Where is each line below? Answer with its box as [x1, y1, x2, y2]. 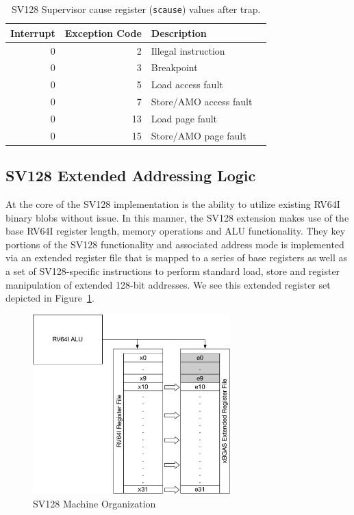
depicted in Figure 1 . [5, 291, 94, 305]
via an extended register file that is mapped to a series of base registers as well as [5, 250, 347, 265]
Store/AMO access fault [151, 94, 253, 109]
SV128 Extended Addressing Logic [5, 165, 256, 186]
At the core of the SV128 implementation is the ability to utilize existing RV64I [5, 197, 340, 211]
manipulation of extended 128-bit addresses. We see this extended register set [5, 277, 331, 291]
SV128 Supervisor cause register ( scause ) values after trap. [11, 2, 261, 16]
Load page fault [151, 111, 218, 125]
